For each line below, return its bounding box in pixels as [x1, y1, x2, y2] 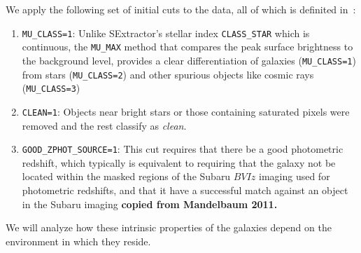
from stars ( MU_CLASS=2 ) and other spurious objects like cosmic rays [22, 67, 314, 81]
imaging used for [258, 169, 330, 184]
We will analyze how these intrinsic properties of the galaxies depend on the [6, 220, 332, 235]
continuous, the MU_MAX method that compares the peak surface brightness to [22, 39, 353, 54]
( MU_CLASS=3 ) [22, 81, 80, 95]
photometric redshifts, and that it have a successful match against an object [22, 182, 348, 197]
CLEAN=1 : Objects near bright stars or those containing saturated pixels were [22, 104, 350, 118]
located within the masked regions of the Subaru [22, 169, 231, 184]
